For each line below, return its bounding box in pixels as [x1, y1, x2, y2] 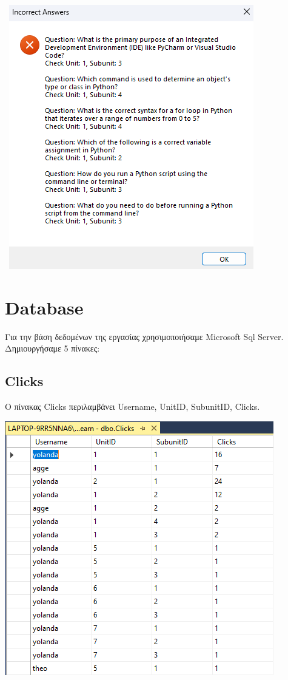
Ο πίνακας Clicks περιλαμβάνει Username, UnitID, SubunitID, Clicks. [5, 400, 260, 413]
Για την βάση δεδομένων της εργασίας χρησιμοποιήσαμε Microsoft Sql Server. [5, 330, 284, 342]
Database [5, 294, 84, 319]
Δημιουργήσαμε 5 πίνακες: [5, 342, 100, 355]
